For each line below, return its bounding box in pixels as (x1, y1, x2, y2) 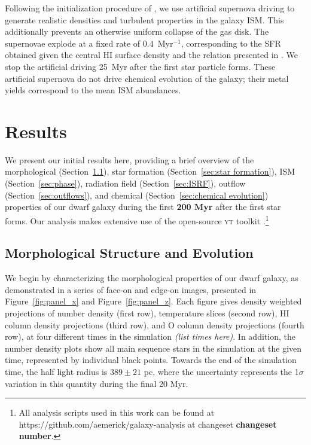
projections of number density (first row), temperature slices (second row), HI (5, 307, 289, 319)
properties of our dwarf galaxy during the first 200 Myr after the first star (5, 200, 281, 213)
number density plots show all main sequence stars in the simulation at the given (5, 342, 302, 354)
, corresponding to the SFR (181, 36, 281, 49)
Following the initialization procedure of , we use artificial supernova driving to (5, 2, 295, 14)
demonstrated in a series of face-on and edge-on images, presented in (5, 283, 257, 295)
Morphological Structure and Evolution (5, 243, 254, 262)
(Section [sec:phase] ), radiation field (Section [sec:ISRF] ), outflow (5, 177, 246, 190)
